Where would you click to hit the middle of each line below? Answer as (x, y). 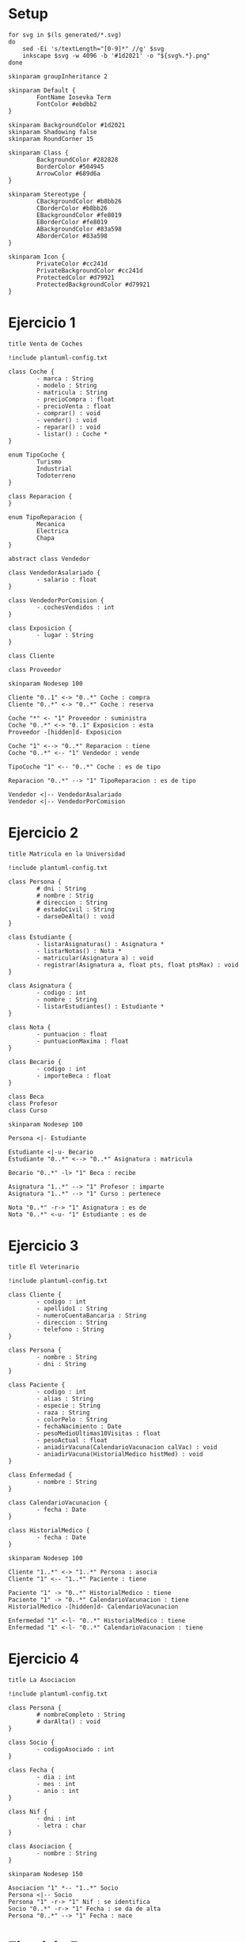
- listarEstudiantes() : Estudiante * (100, 1006)
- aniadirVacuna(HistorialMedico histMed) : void (120, 1454)
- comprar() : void (69, 413)
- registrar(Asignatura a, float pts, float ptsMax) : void (138, 965)
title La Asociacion (42, 1680)
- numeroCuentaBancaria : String (92, 1315)
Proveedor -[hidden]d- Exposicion (65, 732)
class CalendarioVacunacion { (58, 1502)
